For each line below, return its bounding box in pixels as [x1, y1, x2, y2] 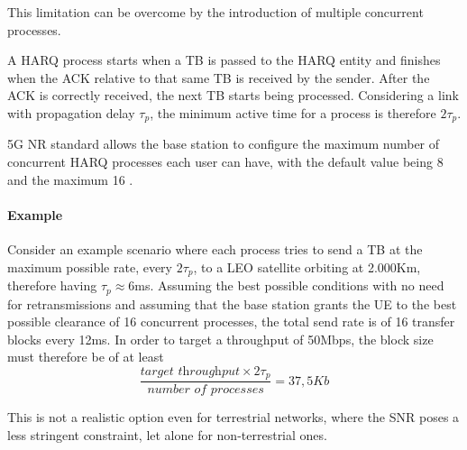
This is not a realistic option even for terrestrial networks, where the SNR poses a [7, 408, 460, 427]
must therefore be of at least [7, 347, 164, 366]
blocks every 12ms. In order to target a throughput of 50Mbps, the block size [7, 329, 434, 348]
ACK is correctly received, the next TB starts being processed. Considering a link [7, 86, 459, 105]
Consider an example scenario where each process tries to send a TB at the [7, 240, 423, 258]
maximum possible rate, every [7, 257, 172, 276]
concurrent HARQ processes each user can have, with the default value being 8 [7, 152, 444, 171]
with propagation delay [7, 103, 135, 122]
